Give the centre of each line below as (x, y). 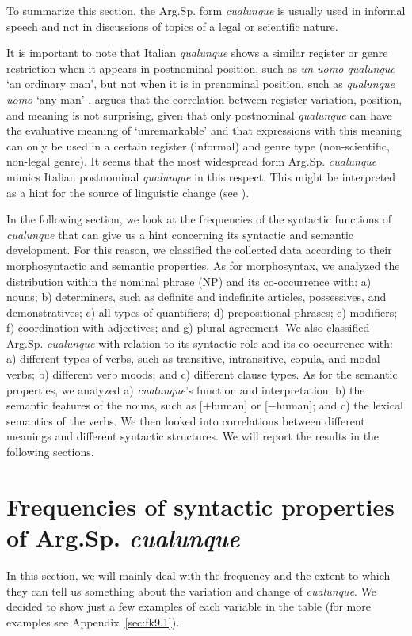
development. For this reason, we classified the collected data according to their (199, 250)
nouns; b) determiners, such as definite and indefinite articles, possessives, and (196, 297)
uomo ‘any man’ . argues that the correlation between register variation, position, (204, 99)
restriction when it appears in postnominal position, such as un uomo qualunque (201, 68)
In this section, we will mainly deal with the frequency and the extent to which (198, 575)
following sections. (50, 452)
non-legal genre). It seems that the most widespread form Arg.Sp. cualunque (192, 161)
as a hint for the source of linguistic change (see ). (128, 192)
